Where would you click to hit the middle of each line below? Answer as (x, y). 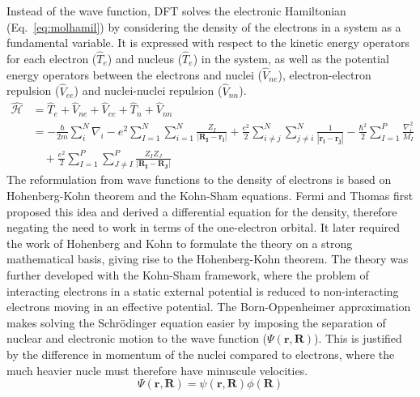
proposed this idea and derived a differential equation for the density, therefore (202, 211)
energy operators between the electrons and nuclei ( (135, 74)
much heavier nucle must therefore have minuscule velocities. (157, 370)
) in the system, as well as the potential (291, 58)
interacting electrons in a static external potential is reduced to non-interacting (203, 290)
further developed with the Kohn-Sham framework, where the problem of (188, 275)
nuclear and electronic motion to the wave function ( (137, 338)
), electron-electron (325, 74)
